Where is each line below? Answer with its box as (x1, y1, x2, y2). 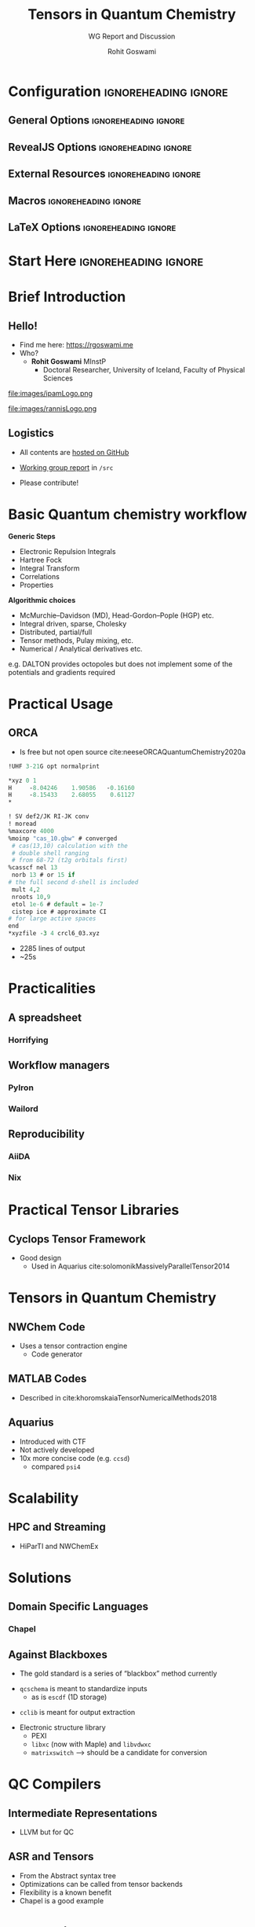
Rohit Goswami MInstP (31, 357, 107, 366)
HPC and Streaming (8, 1521, 106, 1534)
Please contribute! (19, 478, 79, 487)
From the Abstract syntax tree (19, 1870, 116, 1880)
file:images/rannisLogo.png (8, 404, 97, 413)
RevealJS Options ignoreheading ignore (8, 140, 192, 154)
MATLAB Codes (8, 1372, 87, 1386)
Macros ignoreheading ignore (8, 194, 141, 207)
